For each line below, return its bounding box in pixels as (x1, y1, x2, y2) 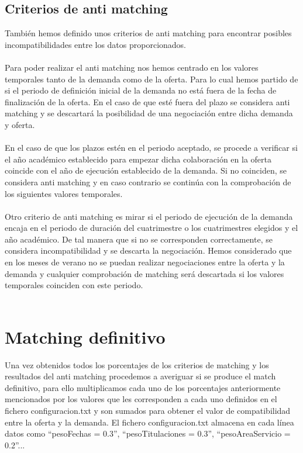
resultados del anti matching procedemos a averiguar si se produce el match (5, 370, 276, 382)
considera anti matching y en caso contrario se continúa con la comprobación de (5, 175, 291, 188)
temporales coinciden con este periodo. (5, 279, 143, 291)
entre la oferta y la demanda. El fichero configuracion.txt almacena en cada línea (5, 416, 294, 428)
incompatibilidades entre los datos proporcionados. (5, 38, 187, 50)
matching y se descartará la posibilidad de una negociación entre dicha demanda (5, 107, 293, 119)
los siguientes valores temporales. (5, 187, 123, 199)
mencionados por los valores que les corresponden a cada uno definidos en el (5, 393, 277, 405)
